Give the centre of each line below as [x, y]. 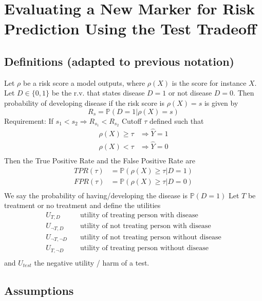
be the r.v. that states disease [98, 93]
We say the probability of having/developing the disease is [96, 195]
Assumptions [39, 290]
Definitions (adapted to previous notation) [119, 61]
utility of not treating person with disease [146, 226]
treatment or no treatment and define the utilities [82, 205]
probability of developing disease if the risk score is [85, 102]
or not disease [190, 93]
